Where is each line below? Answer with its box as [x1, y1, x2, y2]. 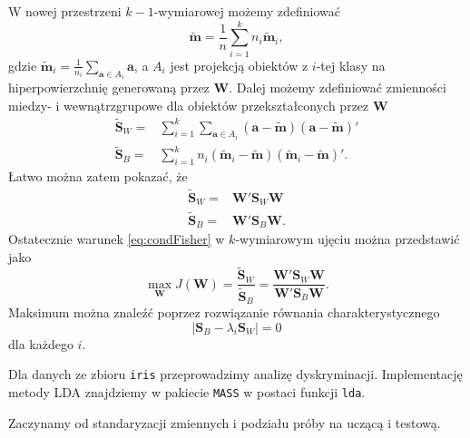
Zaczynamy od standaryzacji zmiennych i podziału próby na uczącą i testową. [8, 413, 441, 432]
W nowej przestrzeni [8, 2, 122, 20]
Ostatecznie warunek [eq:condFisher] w [8, 229, 225, 248]
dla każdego [8, 334, 73, 353]
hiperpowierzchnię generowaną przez [8, 78, 210, 97]
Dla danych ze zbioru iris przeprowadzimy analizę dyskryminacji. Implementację [8, 365, 463, 384]
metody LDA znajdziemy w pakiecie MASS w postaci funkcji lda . [8, 382, 366, 401]
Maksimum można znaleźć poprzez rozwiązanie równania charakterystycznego [8, 303, 440, 322]
